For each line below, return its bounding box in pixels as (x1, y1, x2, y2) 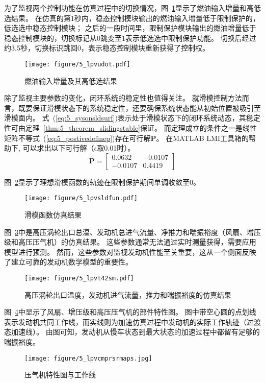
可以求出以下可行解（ (22, 142, 94, 153)
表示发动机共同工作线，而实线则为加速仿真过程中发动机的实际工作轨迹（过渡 (4, 316, 261, 327)
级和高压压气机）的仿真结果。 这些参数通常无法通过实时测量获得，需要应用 (4, 236, 256, 247)
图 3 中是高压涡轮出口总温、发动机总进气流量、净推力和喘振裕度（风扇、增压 (4, 226, 261, 237)
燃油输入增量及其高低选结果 (24, 75, 117, 86)
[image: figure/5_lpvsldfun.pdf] (24, 195, 138, 202)
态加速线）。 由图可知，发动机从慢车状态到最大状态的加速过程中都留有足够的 (4, 326, 260, 337)
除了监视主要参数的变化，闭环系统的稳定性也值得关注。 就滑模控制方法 (4, 92, 242, 103)
